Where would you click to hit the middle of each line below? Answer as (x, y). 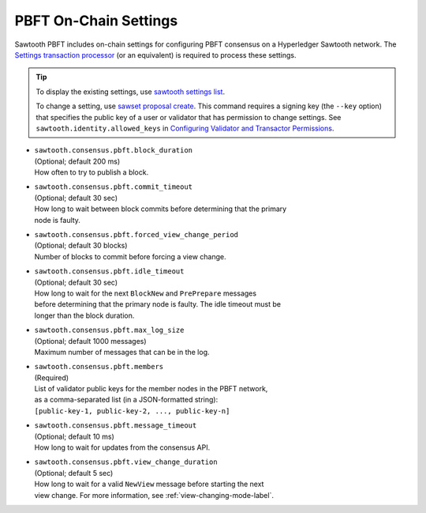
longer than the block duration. (84, 315)
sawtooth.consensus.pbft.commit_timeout (114, 187)
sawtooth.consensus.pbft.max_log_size (109, 330)
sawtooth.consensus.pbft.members (99, 367)
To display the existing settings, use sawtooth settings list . (130, 92)
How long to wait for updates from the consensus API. (122, 447)
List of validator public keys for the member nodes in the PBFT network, (151, 389)
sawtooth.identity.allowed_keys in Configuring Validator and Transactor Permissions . (185, 128)
